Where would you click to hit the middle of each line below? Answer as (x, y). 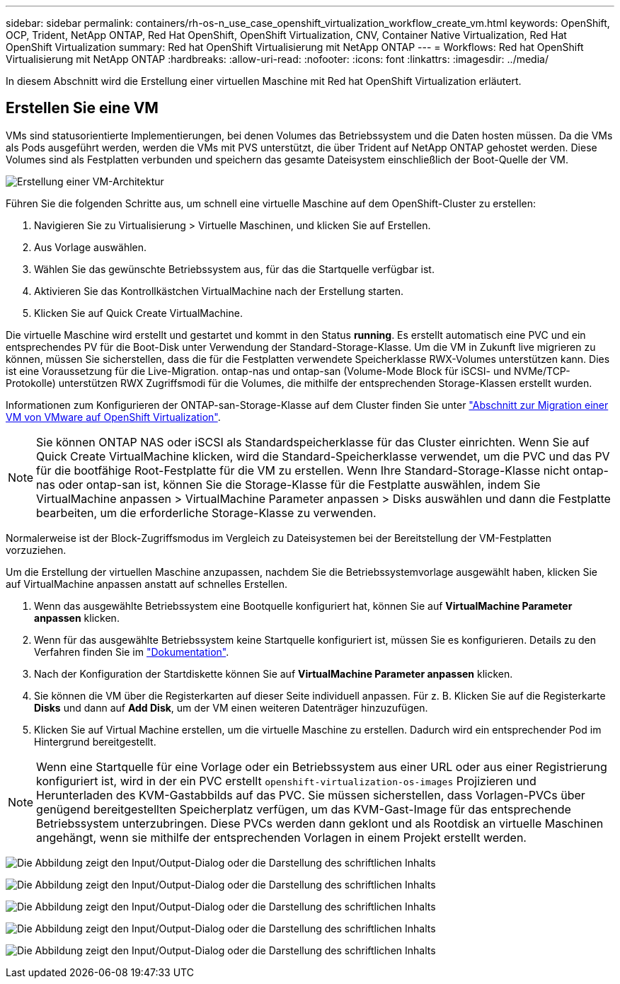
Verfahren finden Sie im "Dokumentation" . (132, 652)
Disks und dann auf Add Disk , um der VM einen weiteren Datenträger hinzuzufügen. (231, 707)
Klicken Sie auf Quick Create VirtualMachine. (138, 313)
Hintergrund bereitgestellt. (95, 741)
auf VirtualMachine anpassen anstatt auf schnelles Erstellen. (147, 584)
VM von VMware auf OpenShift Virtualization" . (113, 417)
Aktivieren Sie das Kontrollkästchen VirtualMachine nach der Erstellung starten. (219, 291)
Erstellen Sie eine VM (82, 108)
